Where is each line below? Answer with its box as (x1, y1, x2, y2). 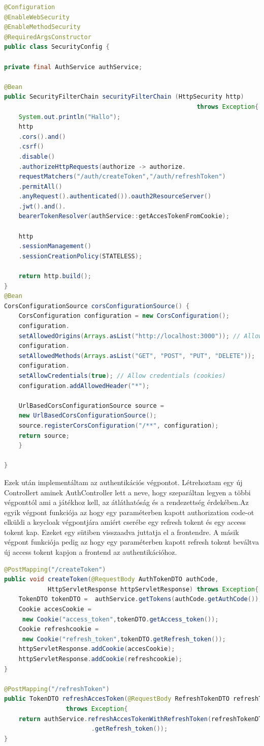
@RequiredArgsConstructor (4, 33, 91, 41)
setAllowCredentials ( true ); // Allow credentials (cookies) (18, 372, 226, 379)
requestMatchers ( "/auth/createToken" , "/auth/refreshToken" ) (18, 173, 226, 181)
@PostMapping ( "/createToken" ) (4, 565, 106, 573)
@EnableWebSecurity (4, 13, 70, 21)
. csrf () (18, 143, 44, 151)
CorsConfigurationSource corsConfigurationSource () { (4, 302, 190, 310)
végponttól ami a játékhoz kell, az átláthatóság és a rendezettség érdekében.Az (4, 497, 249, 508)
